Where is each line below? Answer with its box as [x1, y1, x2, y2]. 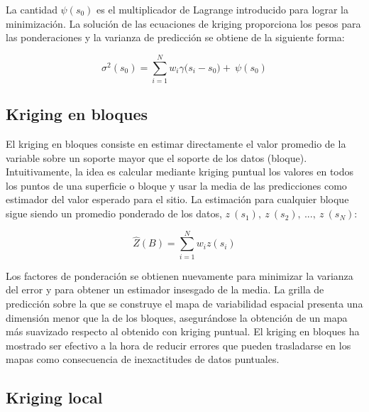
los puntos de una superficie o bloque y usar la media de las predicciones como [6, 178, 347, 193]
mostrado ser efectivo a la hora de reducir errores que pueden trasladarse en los [6, 337, 351, 352]
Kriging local [6, 386, 103, 408]
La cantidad [6, 2, 57, 16]
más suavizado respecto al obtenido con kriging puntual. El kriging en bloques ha [6, 324, 360, 339]
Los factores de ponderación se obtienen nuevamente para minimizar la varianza [6, 268, 353, 283]
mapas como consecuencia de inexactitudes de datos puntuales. [6, 352, 280, 367]
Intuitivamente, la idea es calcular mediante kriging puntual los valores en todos [6, 164, 354, 179]
